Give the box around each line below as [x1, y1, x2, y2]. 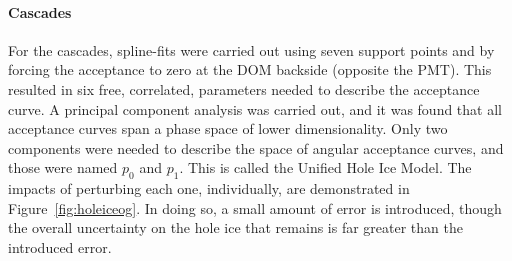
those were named [8, 157, 118, 178]
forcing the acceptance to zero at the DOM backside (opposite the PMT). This [8, 59, 492, 80]
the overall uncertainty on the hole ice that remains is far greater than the [8, 217, 463, 238]
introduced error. [8, 236, 112, 257]
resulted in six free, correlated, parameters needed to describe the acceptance [8, 78, 480, 99]
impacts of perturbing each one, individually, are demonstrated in [8, 178, 410, 199]
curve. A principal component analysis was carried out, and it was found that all [8, 98, 502, 119]
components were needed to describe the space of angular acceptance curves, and [8, 137, 504, 158]
